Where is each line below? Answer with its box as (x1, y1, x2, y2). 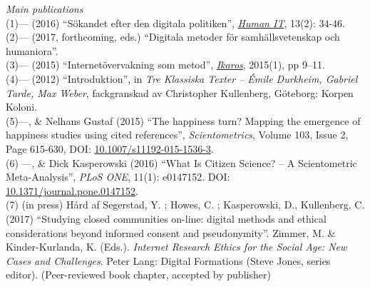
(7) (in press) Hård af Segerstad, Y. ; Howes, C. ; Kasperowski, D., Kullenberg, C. (6, 197, 365, 212)
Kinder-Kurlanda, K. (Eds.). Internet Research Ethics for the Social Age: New (6, 239, 347, 254)
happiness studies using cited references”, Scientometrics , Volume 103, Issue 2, (6, 127, 349, 142)
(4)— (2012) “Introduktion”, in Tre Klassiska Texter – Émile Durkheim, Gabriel (6, 71, 358, 86)
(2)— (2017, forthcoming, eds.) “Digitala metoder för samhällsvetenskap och (6, 29, 340, 44)
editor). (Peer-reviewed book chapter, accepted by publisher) (6, 267, 271, 282)
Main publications (6, 1, 83, 16)
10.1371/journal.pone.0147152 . (6, 183, 138, 198)
